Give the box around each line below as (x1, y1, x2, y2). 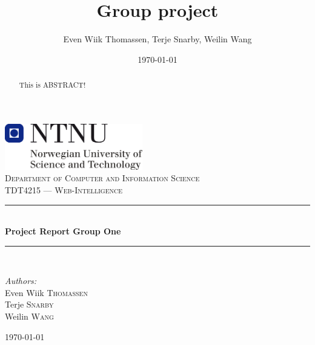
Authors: (5, 274, 37, 287)
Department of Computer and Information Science (5, 172, 200, 184)
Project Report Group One (5, 225, 121, 237)
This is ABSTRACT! (19, 80, 86, 90)
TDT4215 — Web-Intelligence (5, 183, 123, 196)
